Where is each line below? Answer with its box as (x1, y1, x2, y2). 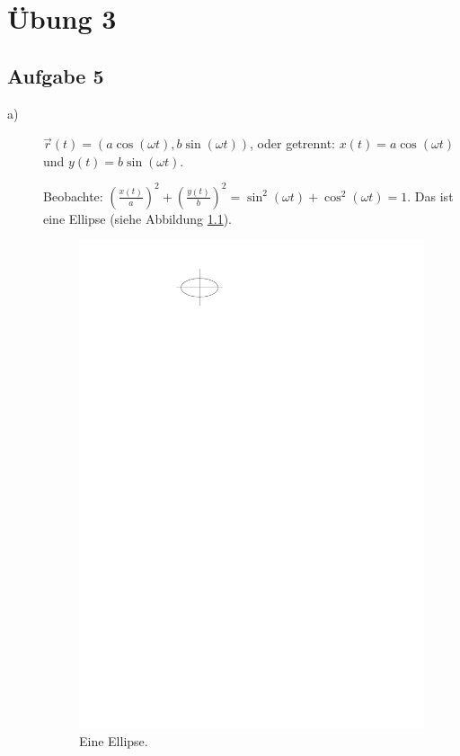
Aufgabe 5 (7, 61, 104, 89)
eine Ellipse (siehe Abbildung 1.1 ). (43, 209, 233, 227)
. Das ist (407, 186, 454, 205)
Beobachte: (43, 186, 103, 205)
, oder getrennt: (250, 134, 336, 153)
